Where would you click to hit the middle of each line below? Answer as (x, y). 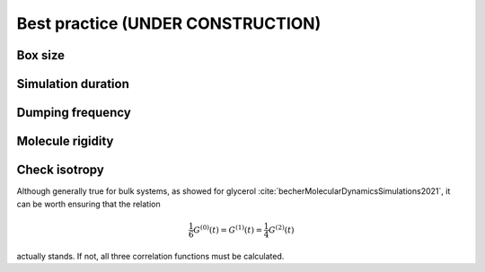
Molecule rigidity (65, 141)
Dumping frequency (74, 113)
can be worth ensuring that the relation (88, 204)
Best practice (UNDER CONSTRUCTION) (169, 23)
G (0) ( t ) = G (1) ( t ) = (228, 229)
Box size (41, 55)
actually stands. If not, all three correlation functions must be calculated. (150, 256)
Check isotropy (61, 170)
